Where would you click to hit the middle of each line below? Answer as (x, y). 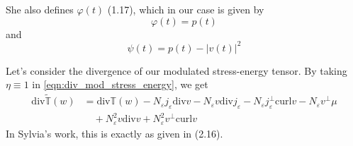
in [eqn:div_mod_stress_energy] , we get (120, 84)
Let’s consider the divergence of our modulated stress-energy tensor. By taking (176, 70)
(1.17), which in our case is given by (186, 9)
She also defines (40, 9)
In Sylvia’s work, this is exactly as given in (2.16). (114, 133)
